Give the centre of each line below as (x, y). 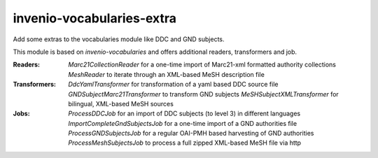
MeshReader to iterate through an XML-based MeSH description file (167, 74)
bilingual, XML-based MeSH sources (121, 103)
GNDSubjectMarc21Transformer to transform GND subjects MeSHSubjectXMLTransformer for (203, 94)
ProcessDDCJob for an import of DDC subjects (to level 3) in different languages (184, 114)
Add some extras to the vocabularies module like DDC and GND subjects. (119, 39)
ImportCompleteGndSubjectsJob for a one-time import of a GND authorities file (183, 123)
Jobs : (22, 114)
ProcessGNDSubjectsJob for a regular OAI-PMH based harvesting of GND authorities (191, 134)
